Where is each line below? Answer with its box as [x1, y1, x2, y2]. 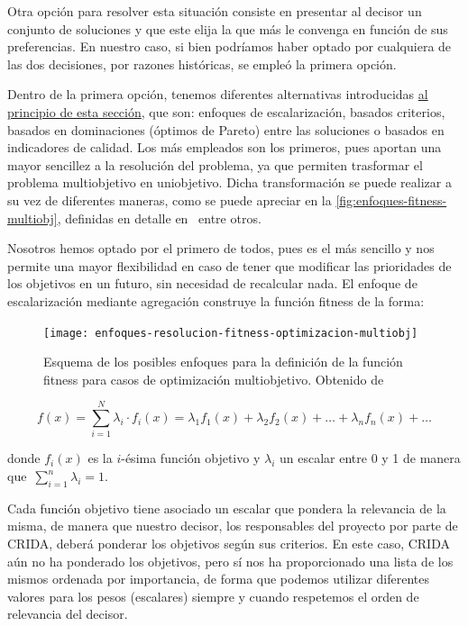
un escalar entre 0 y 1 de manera [279, 449, 461, 467]
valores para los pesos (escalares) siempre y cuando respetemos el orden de [7, 586, 419, 605]
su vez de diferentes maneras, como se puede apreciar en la [7, 190, 332, 209]
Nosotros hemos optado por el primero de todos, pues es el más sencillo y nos [7, 239, 435, 258]
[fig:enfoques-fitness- [335, 190, 447, 209]
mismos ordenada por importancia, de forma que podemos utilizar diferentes [7, 569, 430, 588]
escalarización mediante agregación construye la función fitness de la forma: [7, 291, 425, 310]
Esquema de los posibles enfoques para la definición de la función [43, 352, 403, 371]
